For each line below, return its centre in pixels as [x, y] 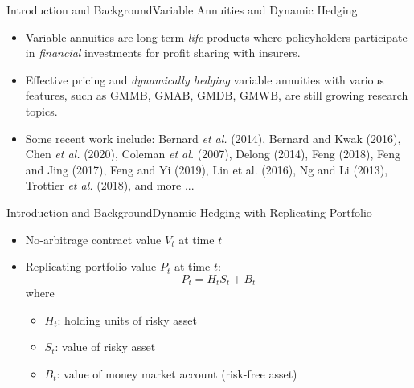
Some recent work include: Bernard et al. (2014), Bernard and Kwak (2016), [213, 138]
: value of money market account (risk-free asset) [177, 373]
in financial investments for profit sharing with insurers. [163, 53]
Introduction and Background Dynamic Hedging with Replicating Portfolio [189, 212]
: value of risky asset [105, 347]
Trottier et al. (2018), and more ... [110, 185]
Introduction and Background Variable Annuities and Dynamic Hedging [182, 10]
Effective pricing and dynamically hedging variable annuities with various [205, 79]
